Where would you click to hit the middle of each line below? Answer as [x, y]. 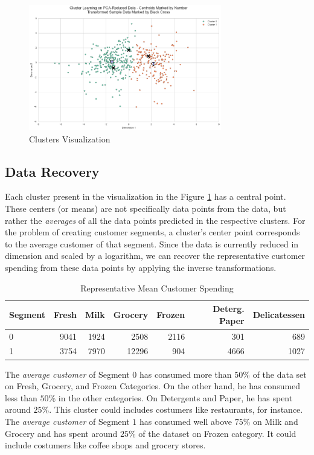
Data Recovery [52, 171]
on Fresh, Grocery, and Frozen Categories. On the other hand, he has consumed [153, 386]
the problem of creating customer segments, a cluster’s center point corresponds [152, 232]
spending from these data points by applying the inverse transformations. [141, 267]
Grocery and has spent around [61, 433]
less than [21, 397]
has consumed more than [186, 374]
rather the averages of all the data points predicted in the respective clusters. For [155, 220]
